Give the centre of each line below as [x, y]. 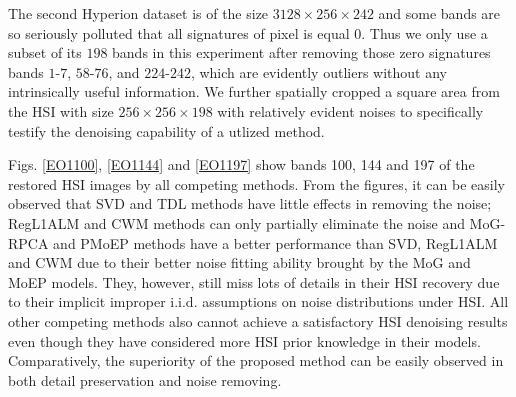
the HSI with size [61, 110]
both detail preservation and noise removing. [145, 379]
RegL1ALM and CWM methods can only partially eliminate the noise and [236, 222]
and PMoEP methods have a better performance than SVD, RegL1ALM [275, 242]
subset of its [45, 52]
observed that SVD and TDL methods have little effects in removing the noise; [250, 203]
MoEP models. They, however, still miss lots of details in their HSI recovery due [254, 281]
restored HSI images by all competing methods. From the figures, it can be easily [256, 183]
